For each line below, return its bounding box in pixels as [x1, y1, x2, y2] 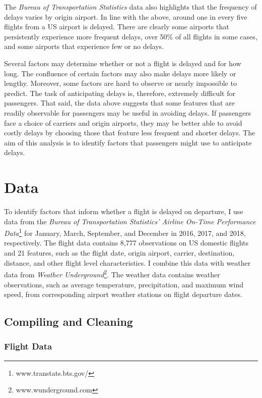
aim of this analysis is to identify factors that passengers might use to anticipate [4, 137, 252, 147]
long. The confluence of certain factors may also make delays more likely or [4, 68, 236, 78]
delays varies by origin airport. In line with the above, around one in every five [4, 11, 247, 22]
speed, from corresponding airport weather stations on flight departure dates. [4, 289, 242, 300]
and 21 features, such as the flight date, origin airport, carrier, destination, [4, 247, 235, 258]
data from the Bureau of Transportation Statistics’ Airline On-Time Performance [4, 216, 256, 226]
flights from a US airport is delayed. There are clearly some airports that [4, 21, 229, 32]
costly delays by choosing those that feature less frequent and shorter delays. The [4, 127, 255, 138]
